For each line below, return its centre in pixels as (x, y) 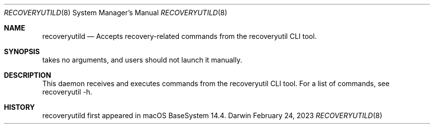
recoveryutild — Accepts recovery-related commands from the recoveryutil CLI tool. (180, 36)
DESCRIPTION (28, 75)
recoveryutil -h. (67, 92)
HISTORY (20, 107)
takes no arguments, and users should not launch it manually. (142, 60)
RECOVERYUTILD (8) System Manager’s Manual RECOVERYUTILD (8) (116, 13)
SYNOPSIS (22, 51)
